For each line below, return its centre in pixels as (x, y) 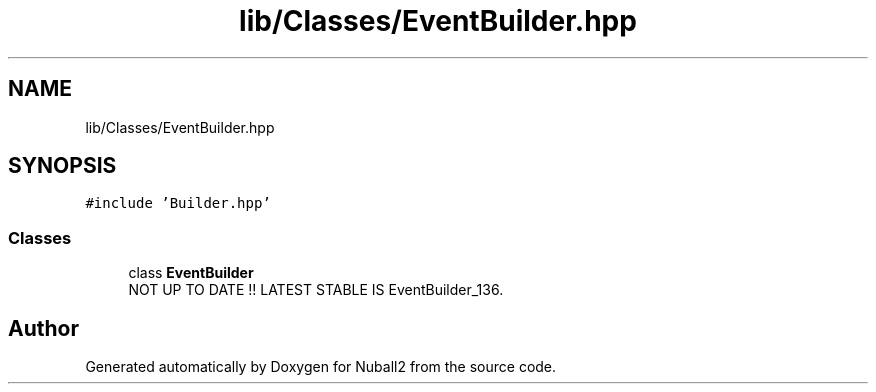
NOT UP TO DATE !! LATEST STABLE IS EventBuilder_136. (316, 290)
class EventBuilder (191, 273)
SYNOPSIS (62, 166)
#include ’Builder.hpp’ (178, 203)
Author (43, 328)
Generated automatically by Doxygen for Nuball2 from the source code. (321, 367)
